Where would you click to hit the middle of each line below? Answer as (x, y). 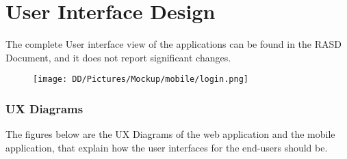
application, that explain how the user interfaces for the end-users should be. (167, 147)
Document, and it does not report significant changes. (118, 57)
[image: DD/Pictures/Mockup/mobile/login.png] (141, 79)
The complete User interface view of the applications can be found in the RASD (173, 44)
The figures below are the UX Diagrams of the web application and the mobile (170, 134)
